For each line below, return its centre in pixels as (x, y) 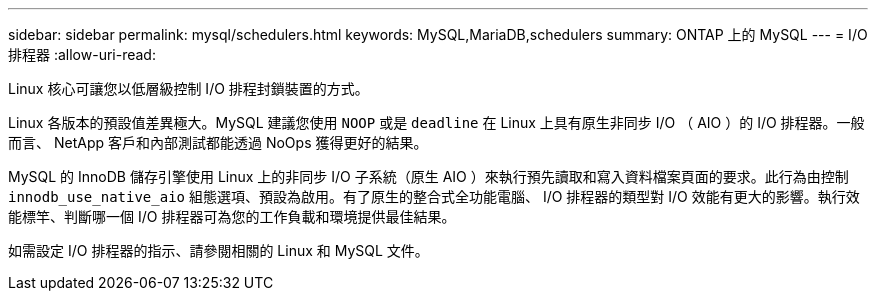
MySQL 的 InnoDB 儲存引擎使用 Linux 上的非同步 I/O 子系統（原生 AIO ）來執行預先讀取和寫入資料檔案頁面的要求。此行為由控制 (428, 176)
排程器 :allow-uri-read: (82, 54)
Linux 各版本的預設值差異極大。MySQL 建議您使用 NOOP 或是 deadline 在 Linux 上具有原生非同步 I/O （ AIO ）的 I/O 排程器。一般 (436, 122)
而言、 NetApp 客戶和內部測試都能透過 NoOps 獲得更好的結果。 (218, 142)
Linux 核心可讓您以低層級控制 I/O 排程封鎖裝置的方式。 (188, 88)
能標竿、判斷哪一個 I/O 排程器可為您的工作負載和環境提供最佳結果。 (232, 216)
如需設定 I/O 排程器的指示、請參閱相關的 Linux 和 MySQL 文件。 (218, 250)
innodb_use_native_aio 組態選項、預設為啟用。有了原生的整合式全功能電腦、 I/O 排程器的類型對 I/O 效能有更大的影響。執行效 (434, 196)
